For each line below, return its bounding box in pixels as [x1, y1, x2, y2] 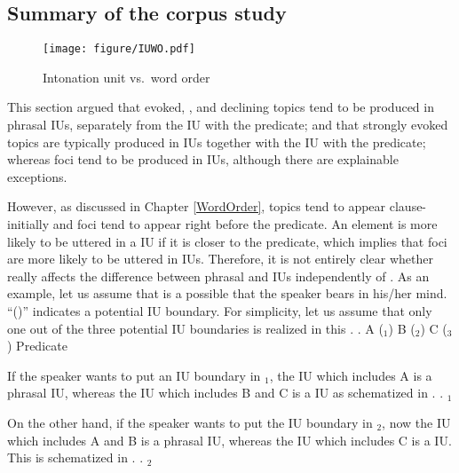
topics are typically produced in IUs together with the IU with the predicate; [7, 132, 426, 151]
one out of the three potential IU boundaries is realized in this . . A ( [7, 319, 384, 337]
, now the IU [382, 413, 451, 431]
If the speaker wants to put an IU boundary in [7, 366, 261, 384]
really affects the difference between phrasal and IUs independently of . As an [7, 266, 430, 285]
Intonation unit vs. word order [43, 67, 210, 86]
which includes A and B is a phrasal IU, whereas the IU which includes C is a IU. [7, 430, 452, 449]
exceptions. [7, 167, 67, 185]
